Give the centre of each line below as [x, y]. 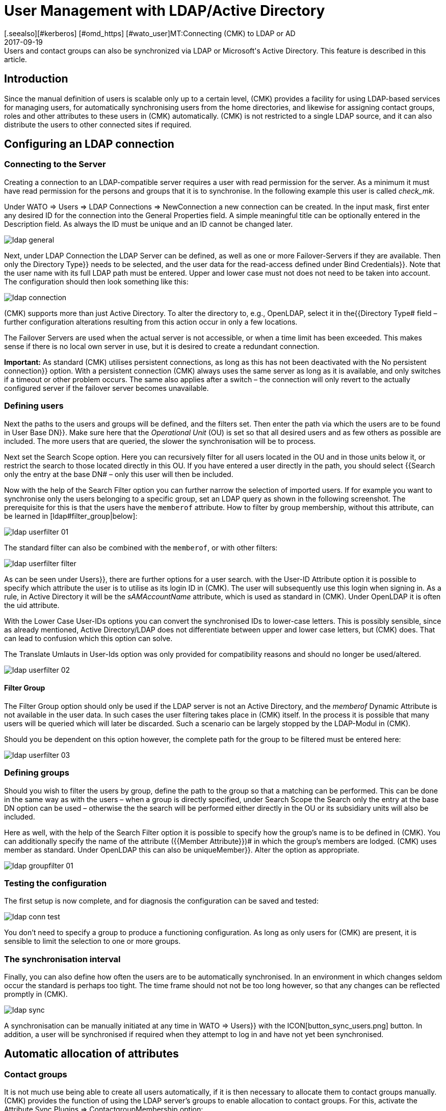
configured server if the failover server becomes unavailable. [107, 388]
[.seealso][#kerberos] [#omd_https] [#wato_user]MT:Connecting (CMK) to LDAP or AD [150, 33]
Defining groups [37, 773]
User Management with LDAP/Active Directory [165, 11]
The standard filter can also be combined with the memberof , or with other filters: [141, 547]
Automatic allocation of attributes [91, 1054]
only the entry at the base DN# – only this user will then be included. [119, 474]
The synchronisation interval [62, 959]
